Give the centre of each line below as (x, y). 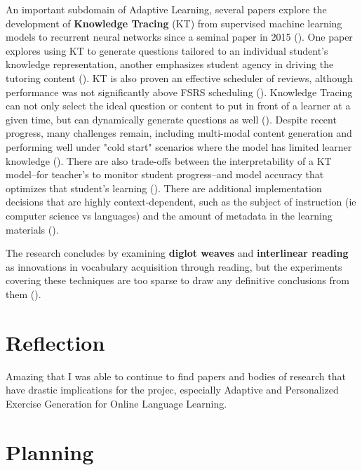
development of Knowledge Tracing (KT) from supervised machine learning (174, 23)
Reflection (55, 342)
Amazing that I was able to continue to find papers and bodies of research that (176, 376)
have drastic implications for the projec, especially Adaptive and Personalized (172, 390)
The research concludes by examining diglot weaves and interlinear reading (177, 253)
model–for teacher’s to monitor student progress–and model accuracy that (165, 174)
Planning (50, 451)
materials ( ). (32, 229)
